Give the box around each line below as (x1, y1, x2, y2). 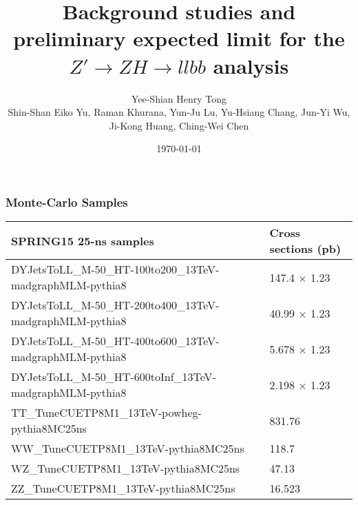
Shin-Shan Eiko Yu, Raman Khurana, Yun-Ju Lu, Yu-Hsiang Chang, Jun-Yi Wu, (8, 105, 350, 119)
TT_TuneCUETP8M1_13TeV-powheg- (11, 404, 202, 421)
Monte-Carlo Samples (6, 193, 128, 210)
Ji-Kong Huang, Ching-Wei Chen (109, 118, 249, 132)
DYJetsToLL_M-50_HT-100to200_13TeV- (11, 261, 220, 278)
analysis (213, 51, 289, 79)
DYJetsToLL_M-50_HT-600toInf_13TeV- (11, 369, 216, 385)
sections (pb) (269, 240, 341, 257)
